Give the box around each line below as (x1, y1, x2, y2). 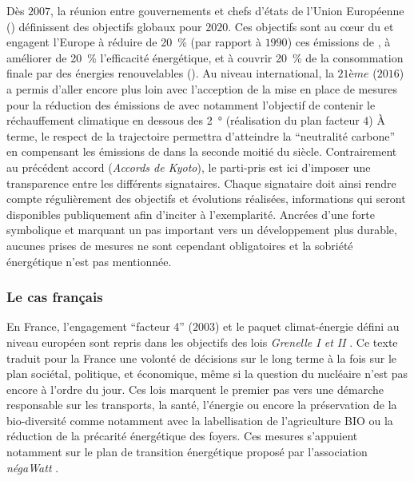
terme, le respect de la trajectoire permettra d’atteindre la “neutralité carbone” (6, 127, 396, 144)
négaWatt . (6, 459, 59, 475)
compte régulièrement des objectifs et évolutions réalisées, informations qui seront (6, 190, 406, 207)
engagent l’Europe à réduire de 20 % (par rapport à (6, 34, 261, 50)
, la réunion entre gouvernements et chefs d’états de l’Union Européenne (50, 2, 404, 18)
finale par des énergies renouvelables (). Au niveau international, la (6, 65, 334, 81)
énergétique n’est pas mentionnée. (6, 252, 172, 269)
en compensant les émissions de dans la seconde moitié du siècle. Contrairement (6, 143, 397, 160)
